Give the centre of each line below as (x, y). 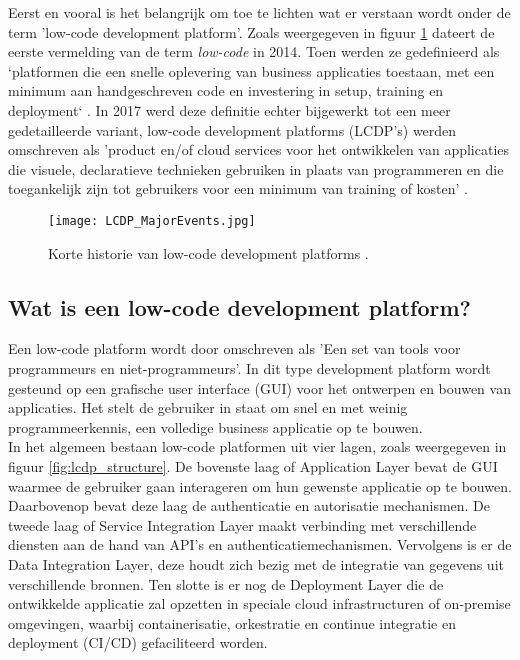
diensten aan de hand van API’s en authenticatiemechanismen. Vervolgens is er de (260, 544)
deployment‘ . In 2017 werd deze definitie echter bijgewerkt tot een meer (229, 109)
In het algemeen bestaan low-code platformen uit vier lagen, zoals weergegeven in (257, 446)
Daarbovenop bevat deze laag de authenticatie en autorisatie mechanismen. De (249, 505)
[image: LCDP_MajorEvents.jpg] (152, 220)
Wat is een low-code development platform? (239, 306)
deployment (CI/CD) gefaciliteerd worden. (138, 642)
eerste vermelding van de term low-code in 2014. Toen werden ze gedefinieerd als (254, 51)
